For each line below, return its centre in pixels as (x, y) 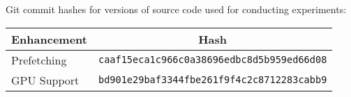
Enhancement (49, 39)
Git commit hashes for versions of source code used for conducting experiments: (176, 9)
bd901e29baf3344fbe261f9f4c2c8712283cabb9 (212, 80)
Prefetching (39, 60)
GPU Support (45, 80)
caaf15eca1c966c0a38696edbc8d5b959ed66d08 (212, 60)
